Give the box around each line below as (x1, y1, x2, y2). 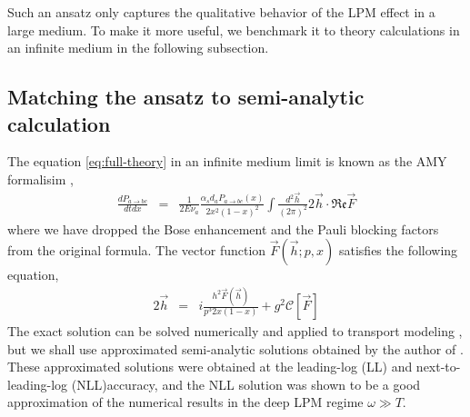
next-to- (415, 357, 461, 376)
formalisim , (7, 169, 74, 188)
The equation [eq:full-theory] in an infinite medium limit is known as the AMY (7, 152, 447, 171)
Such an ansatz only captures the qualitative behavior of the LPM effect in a (7, 3, 435, 21)
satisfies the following (338, 241, 458, 260)
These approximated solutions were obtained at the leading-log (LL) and (7, 357, 413, 376)
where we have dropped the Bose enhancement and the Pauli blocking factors (7, 219, 439, 238)
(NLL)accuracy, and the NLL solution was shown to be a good (71, 374, 421, 393)
